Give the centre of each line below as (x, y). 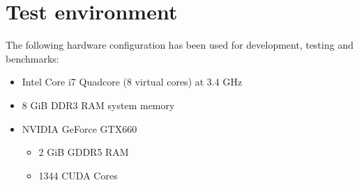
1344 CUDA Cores (78, 175)
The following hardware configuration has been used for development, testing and (179, 45)
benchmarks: (32, 58)
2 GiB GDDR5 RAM (84, 152)
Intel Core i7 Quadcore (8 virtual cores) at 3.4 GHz (132, 82)
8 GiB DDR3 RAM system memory (98, 105)
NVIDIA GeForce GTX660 (79, 128)
